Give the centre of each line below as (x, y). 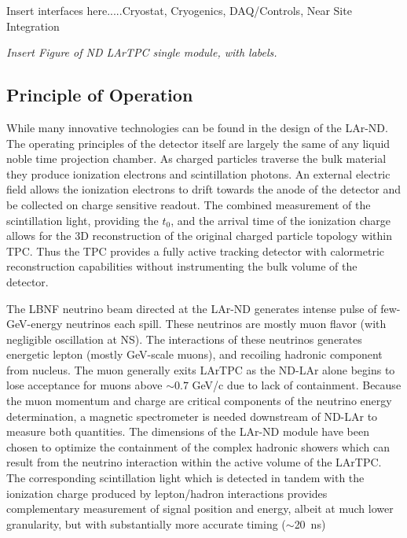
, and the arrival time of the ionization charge (280, 220)
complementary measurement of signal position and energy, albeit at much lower (200, 509)
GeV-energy (35, 324)
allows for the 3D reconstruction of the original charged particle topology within (200, 236)
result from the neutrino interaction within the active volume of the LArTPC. (194, 462)
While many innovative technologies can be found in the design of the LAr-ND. (197, 127)
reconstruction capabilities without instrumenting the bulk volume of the (182, 266)
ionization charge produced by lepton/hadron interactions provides (167, 493)
